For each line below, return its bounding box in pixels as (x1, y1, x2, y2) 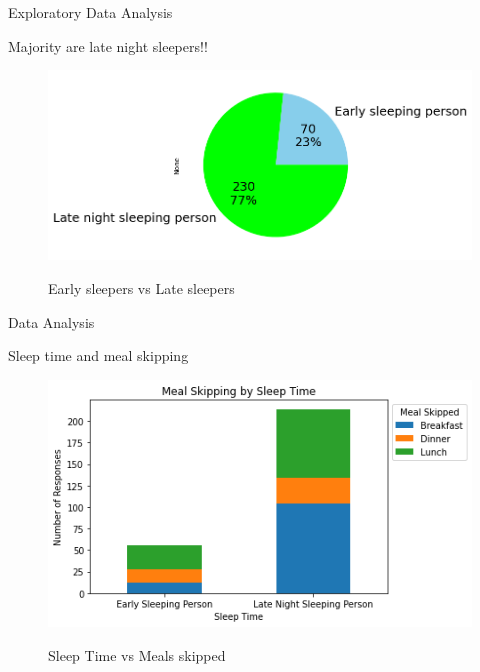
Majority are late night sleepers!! (8, 35, 208, 56)
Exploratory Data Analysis (8, 2, 173, 22)
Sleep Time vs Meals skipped (48, 644, 226, 665)
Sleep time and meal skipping (8, 345, 189, 366)
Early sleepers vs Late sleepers (48, 278, 235, 299)
